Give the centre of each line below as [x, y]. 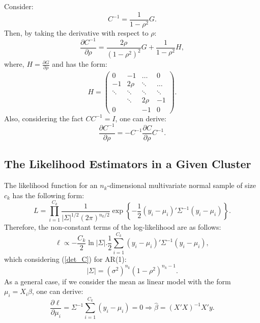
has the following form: [48, 195]
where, [14, 64]
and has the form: [80, 64]
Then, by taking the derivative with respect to [76, 32]
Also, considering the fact [44, 118]
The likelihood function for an [51, 185]
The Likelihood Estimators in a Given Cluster [128, 164]
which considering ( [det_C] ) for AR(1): [65, 259]
